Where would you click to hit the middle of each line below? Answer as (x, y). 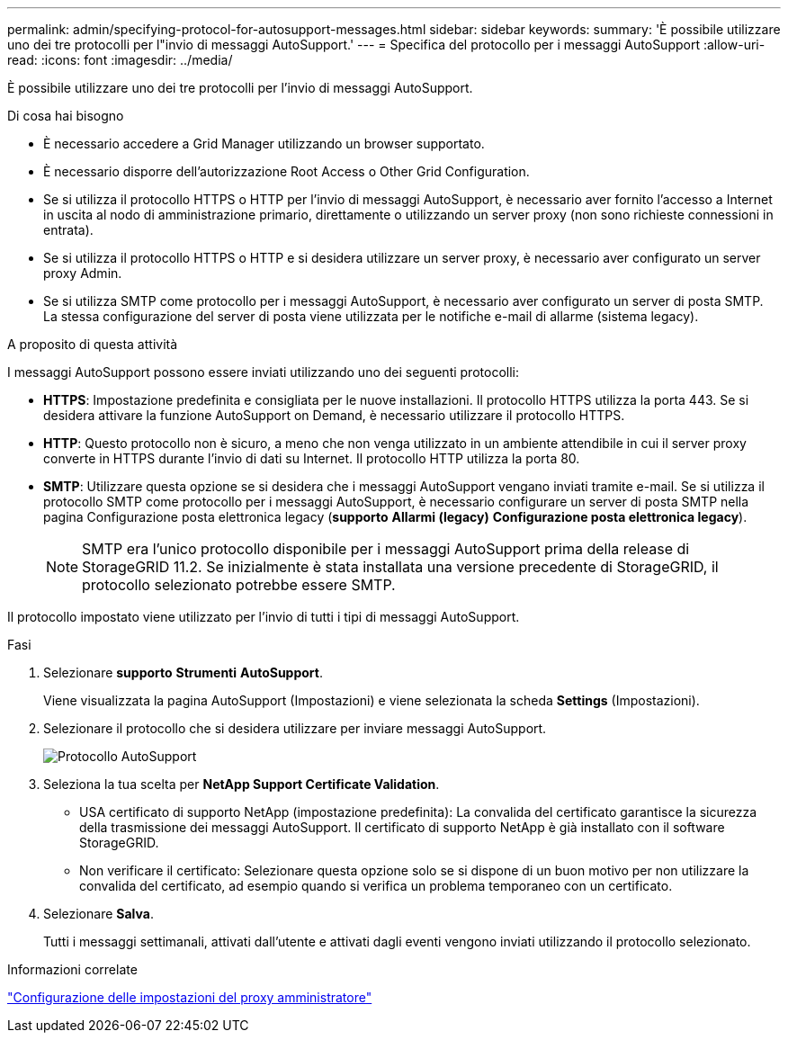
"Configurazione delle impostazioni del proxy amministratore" (190, 997)
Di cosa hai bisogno (66, 116)
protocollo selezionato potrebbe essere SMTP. (239, 585)
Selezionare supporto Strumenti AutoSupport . (183, 672)
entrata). (68, 230)
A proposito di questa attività (93, 344)
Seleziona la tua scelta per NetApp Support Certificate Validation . (242, 784)
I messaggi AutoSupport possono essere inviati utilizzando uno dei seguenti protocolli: (263, 372)
